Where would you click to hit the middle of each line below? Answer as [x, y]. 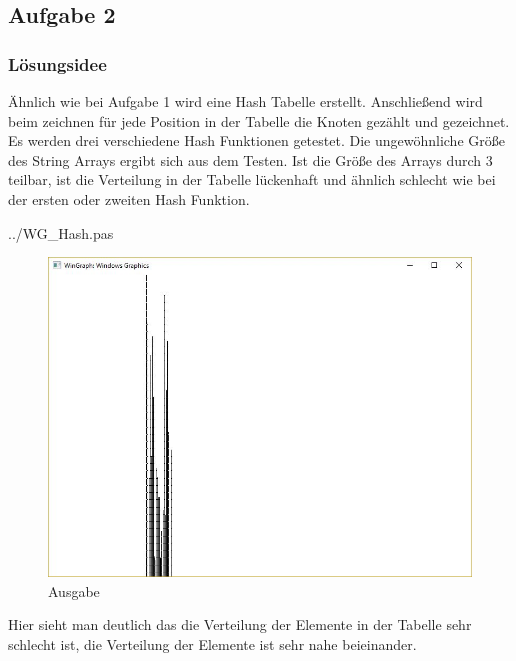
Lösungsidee [57, 63]
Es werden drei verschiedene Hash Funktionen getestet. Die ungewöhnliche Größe [256, 140]
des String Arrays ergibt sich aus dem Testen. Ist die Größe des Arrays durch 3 [250, 159]
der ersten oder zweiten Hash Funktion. [129, 198]
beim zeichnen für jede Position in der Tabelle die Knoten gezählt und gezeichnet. [259, 120]
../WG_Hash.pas [61, 232]
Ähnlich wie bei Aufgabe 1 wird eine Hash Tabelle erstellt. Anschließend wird [245, 101]
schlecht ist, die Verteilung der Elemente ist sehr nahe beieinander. [212, 643]
